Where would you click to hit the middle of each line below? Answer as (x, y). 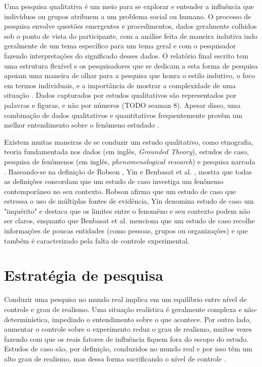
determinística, (27, 319)
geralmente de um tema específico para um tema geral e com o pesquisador (120, 46)
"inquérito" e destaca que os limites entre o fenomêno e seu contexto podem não (127, 210)
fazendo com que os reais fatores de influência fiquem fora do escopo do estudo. (126, 339)
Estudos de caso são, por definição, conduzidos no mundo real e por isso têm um (128, 349)
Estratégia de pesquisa (84, 275)
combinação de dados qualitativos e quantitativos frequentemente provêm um (123, 115)
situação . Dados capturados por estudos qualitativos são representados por (120, 95)
